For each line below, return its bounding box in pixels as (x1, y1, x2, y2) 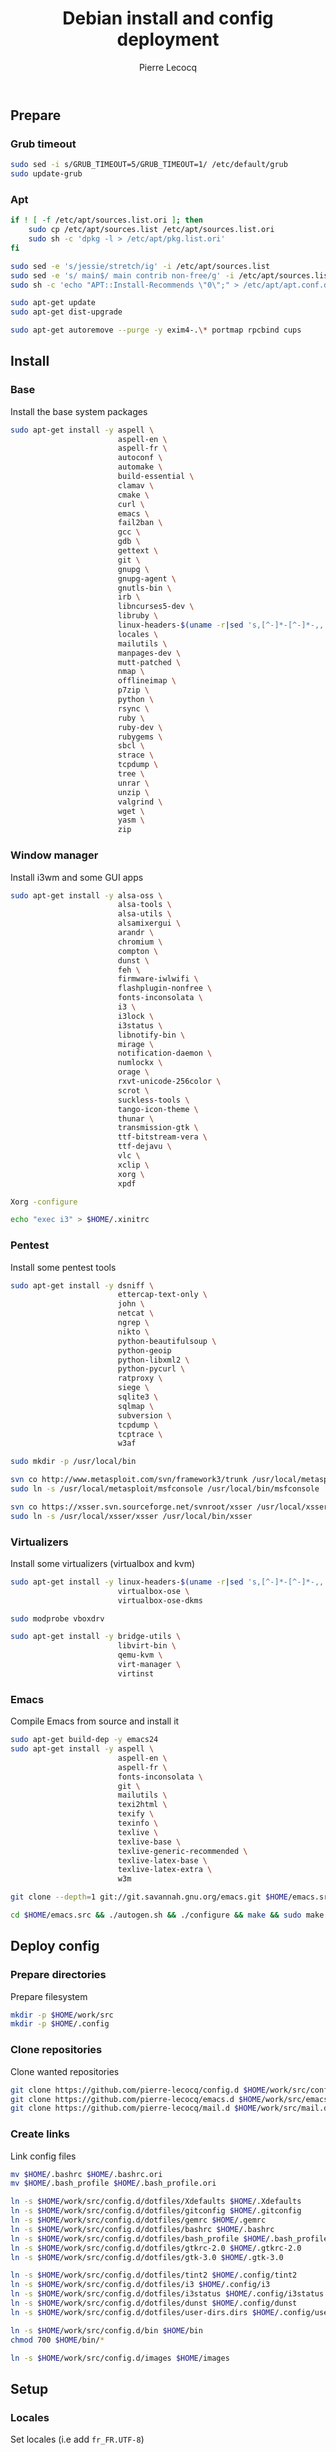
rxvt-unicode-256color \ (117, 1077, 222, 1087)
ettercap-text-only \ (117, 1290, 208, 1300)
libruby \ (117, 611, 159, 621)
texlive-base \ (117, 1837, 182, 1847)
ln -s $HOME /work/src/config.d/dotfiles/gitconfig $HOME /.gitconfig (10, 2206, 302, 2216)
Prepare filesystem (10, 1990, 88, 2002)
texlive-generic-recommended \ (117, 1846, 248, 1856)
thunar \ (117, 1113, 155, 1124)
